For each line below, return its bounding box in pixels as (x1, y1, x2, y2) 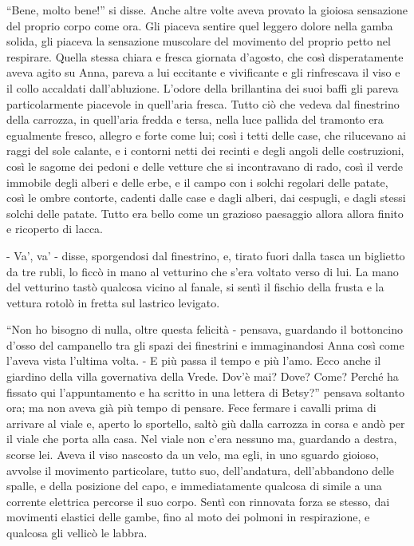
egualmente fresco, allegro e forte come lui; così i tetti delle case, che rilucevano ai (6, 126, 406, 143)
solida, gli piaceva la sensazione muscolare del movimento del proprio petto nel (6, 33, 391, 49)
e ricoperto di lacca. (6, 220, 104, 237)
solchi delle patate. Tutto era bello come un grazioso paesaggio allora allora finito (6, 204, 404, 221)
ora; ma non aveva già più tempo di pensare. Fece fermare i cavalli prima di (6, 399, 377, 416)
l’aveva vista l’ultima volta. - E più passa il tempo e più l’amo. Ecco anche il (6, 352, 381, 369)
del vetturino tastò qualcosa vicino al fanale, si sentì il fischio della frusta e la (6, 279, 384, 295)
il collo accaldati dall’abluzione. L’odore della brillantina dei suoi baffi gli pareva (6, 79, 399, 96)
